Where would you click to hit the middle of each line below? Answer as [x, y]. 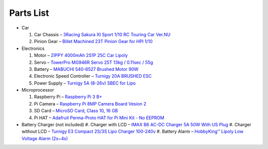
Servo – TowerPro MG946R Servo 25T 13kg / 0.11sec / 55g [94, 62]
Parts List [29, 13]
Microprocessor [38, 90]
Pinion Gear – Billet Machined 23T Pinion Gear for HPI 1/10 [93, 42]
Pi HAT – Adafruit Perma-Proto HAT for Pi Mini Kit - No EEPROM [99, 118]
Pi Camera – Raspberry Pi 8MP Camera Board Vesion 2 [90, 103]
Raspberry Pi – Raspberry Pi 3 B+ [68, 97]
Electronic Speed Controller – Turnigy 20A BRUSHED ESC [93, 76]
